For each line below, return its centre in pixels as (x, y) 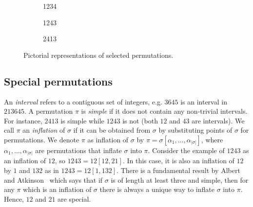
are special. (74, 198)
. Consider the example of (186, 150)
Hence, (14, 198)
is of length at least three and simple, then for (180, 180)
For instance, (23, 120)
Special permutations (58, 81)
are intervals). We (218, 120)
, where (212, 139)
